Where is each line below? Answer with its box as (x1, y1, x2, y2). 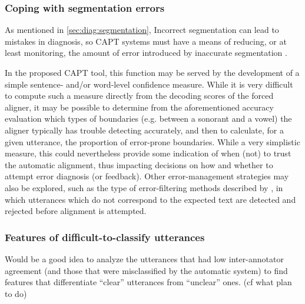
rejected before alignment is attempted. (5, 205, 147, 217)
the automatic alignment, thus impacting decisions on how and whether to (5, 158, 273, 171)
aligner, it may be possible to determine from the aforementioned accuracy (5, 101, 274, 113)
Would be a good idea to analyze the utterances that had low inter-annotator (5, 252, 284, 265)
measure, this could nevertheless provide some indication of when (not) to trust (5, 147, 291, 159)
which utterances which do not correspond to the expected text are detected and (5, 193, 296, 205)
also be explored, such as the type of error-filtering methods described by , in (5, 181, 283, 193)
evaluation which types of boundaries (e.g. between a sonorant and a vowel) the (5, 112, 292, 125)
